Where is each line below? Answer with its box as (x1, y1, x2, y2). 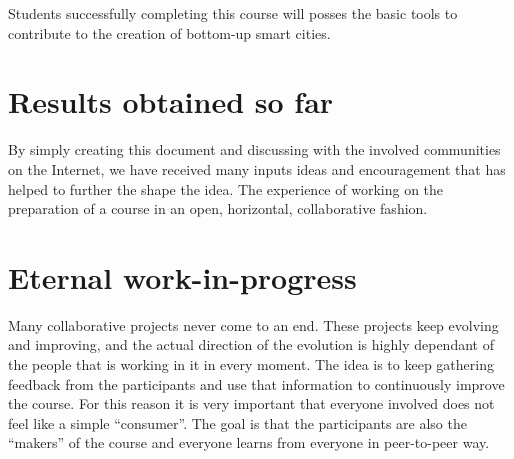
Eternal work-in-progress (8, 256, 357, 297)
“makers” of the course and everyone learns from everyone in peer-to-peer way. (8, 432, 490, 453)
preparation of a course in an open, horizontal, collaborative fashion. (8, 198, 428, 219)
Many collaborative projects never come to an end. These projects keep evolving (8, 314, 499, 335)
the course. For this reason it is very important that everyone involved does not (8, 393, 495, 414)
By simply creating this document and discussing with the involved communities (8, 139, 501, 160)
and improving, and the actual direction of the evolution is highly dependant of (8, 334, 494, 355)
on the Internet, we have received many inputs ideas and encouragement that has (8, 158, 506, 179)
